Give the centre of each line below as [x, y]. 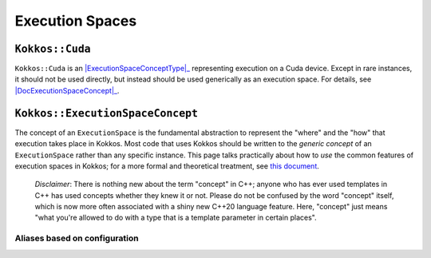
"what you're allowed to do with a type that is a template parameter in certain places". [176, 218]
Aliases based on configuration [77, 238]
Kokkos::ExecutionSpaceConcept [107, 113]
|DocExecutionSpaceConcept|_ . [67, 90]
